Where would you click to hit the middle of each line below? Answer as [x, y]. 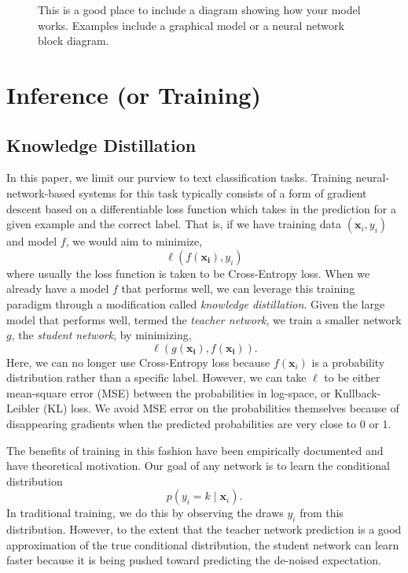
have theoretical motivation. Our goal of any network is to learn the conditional [198, 466]
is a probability [348, 362]
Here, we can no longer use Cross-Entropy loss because [138, 362]
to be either [352, 377]
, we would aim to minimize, [134, 241]
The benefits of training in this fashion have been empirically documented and [195, 450]
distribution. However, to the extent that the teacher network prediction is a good [204, 529]
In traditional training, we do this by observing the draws [145, 513]
